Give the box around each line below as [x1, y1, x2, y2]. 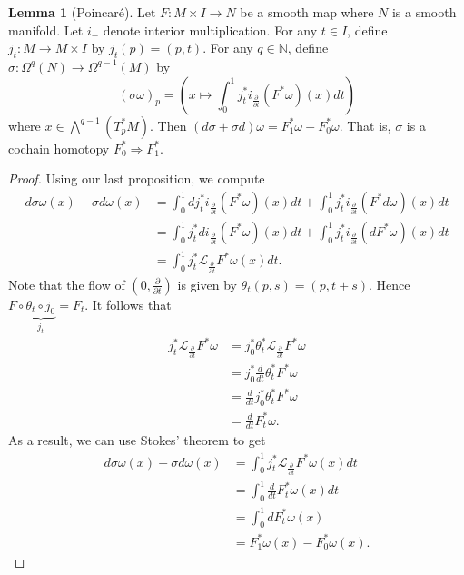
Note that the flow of [8, 274, 125, 293]
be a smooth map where [240, 3, 374, 21]
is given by [177, 274, 237, 293]
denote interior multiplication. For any [103, 20, 318, 39]
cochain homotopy [8, 138, 110, 157]
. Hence [368, 274, 410, 293]
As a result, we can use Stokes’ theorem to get [8, 431, 266, 450]
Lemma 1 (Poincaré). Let [8, 3, 156, 21]
